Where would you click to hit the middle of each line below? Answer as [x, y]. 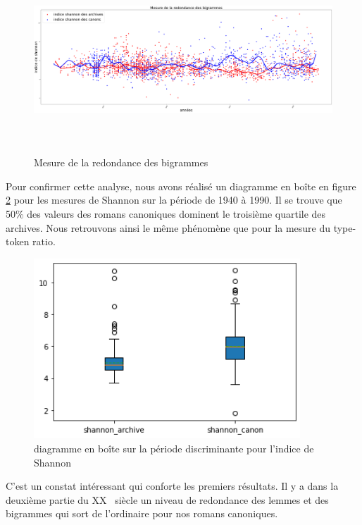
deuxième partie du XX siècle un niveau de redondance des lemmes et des [167, 499]
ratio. [44, 241]
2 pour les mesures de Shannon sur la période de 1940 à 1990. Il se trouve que [174, 200]
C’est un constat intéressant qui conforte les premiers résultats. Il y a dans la [172, 486]
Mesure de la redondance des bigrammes [121, 162]
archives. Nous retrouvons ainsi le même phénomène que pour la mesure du [168, 227]
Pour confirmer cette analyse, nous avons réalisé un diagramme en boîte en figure [181, 186]
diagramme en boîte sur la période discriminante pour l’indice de [174, 449]
